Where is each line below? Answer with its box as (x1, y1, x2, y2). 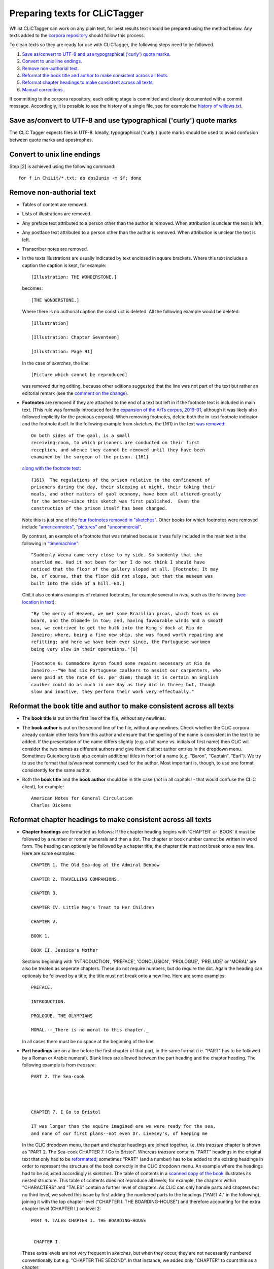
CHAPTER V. (31, 919, 58, 925)
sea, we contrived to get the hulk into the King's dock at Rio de (31, 625, 202, 630)
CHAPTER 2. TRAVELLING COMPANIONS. (31, 876, 120, 882)
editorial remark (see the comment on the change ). (22, 390, 129, 396)
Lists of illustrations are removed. (22, 211, 92, 217)
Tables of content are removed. (22, 201, 88, 208)
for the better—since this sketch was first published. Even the (31, 498, 200, 504)
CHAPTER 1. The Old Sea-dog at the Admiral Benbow (31, 862, 160, 867)
